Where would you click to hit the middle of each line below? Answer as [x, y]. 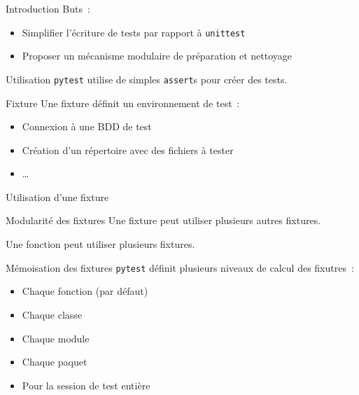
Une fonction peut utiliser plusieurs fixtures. [100, 244]
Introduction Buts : [48, 8]
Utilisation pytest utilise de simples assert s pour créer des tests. [147, 79]
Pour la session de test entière [86, 385]
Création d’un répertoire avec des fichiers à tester [128, 150]
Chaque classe [52, 314]
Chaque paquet [55, 362]
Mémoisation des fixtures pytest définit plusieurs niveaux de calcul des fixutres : [180, 267]
